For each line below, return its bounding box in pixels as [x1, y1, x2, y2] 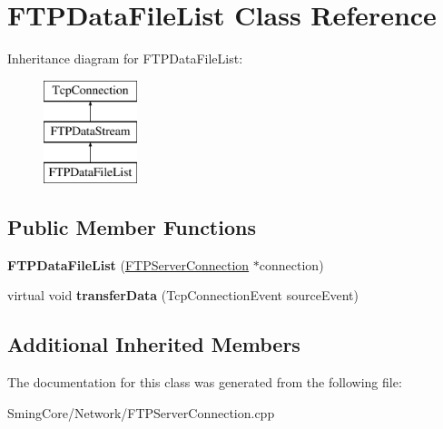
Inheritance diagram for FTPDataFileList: [7, 49, 243, 68]
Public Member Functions [7, 213, 256, 241]
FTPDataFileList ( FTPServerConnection [7, 255, 250, 274]
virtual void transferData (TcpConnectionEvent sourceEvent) [7, 286, 359, 305]
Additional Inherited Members [7, 330, 300, 358]
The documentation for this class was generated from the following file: [7, 373, 402, 392]
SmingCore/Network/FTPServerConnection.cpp [7, 403, 275, 422]
